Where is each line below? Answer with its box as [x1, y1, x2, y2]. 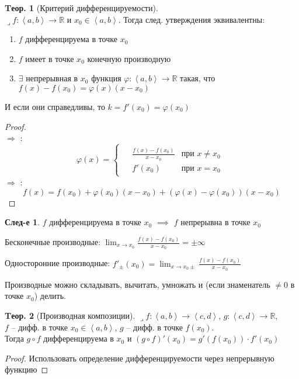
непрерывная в [26, 72, 78, 84]
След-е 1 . [5, 216, 40, 228]
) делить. [34, 290, 66, 302]
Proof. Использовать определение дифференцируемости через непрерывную [5, 352, 274, 364]
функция [91, 72, 121, 84]
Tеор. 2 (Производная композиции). [5, 309, 135, 321]
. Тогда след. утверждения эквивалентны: [118, 13, 265, 25]
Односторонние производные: [5, 257, 110, 269]
